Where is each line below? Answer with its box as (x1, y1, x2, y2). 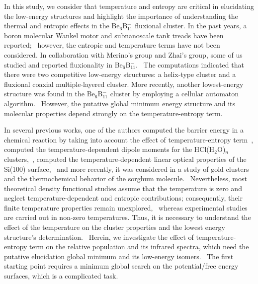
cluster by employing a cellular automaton (110, 88, 239, 99)
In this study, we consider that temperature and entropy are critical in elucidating (4, 1, 254, 11)
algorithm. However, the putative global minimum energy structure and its (4, 98, 236, 108)
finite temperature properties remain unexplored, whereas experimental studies (4, 202, 248, 213)
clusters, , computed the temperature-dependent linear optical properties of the (4, 153, 247, 164)
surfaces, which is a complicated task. (4, 271, 118, 281)
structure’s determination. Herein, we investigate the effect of (4, 231, 194, 242)
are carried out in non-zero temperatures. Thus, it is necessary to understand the (4, 212, 251, 222)
